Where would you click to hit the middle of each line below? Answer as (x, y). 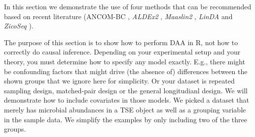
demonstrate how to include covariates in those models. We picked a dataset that (127, 100)
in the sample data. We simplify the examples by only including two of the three (126, 119)
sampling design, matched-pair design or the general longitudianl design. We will (126, 90)
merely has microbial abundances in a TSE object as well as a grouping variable (125, 109)
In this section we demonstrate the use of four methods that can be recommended (128, 6)
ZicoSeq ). (19, 26)
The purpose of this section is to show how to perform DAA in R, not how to (121, 42)
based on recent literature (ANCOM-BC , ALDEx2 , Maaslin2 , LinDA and (118, 16)
